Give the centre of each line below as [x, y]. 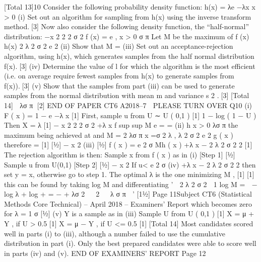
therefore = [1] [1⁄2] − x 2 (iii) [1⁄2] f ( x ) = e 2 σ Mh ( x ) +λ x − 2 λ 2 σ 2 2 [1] [128, 145]
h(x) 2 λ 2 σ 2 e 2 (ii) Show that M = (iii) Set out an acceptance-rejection [119, 46]
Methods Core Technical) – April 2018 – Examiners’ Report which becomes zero [128, 203]
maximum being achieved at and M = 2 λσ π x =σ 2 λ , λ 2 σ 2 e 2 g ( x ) [119, 135]
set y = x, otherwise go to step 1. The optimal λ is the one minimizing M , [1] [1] [129, 174]
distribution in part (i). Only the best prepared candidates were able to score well [130, 243]
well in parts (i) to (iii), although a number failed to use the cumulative [115, 233]
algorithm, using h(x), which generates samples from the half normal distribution [129, 56]
